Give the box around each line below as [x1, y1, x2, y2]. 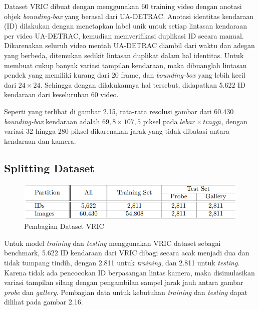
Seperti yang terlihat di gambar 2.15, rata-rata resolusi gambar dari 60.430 [4, 106, 234, 116]
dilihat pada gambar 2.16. [4, 296, 83, 307]
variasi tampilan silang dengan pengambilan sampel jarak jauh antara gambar [4, 277, 243, 287]
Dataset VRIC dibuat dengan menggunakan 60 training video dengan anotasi [4, 1, 242, 11]
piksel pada [143, 116, 178, 126]
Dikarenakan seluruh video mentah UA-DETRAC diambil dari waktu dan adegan [4, 40, 255, 51]
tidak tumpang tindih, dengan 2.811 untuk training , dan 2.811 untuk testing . [4, 257, 240, 267]
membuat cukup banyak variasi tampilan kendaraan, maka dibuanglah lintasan [4, 60, 247, 70]
